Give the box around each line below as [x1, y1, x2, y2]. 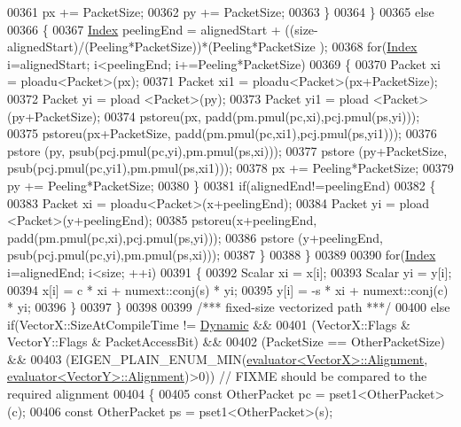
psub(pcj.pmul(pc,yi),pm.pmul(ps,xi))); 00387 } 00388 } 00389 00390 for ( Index [7, 245, 436, 264]
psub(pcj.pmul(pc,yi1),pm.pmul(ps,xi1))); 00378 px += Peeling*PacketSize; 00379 [7, 159, 454, 177]
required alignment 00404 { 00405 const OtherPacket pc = [7, 384, 325, 403]
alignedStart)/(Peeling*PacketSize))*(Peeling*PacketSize [7, 37, 316, 56]
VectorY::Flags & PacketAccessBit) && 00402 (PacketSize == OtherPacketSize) [7, 332, 445, 351]
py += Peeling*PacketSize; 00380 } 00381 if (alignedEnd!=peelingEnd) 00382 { [7, 175, 436, 194]
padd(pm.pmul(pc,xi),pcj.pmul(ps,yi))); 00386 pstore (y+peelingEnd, [7, 228, 384, 246]
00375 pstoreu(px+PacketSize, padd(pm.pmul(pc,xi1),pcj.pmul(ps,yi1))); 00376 [7, 124, 437, 143]
